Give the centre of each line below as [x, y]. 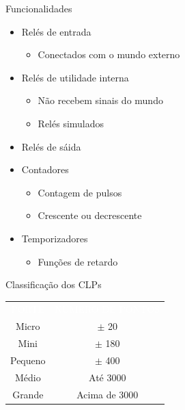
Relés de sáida [51, 146]
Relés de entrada [56, 31]
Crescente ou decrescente [90, 215]
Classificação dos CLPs [54, 284]
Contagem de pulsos [80, 192]
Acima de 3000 [108, 394]
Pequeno [28, 360]
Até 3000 [108, 377]
